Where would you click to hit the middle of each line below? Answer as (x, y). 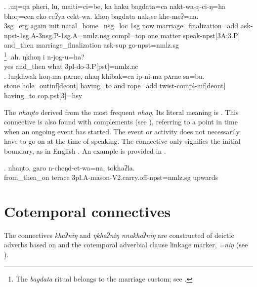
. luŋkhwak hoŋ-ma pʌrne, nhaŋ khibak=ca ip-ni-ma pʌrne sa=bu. (104, 76)
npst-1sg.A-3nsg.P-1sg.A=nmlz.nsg (57, 35)
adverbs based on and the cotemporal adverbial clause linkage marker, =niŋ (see (126, 245)
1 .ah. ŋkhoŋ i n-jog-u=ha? (44, 56)
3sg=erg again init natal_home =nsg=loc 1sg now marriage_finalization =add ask (127, 26)
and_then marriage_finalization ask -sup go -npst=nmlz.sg (91, 45)
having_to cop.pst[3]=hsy (43, 95)
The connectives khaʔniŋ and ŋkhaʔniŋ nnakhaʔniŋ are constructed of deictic (119, 235)
